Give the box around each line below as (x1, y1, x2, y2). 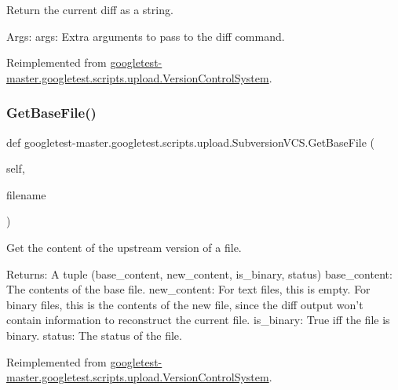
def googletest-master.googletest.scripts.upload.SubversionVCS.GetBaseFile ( (6, 133, 374, 150)
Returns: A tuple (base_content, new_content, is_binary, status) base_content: (6, 265, 393, 282)
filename (6, 186, 46, 202)
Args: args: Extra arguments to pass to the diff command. (6, 27, 285, 44)
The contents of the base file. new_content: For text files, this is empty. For (6, 281, 371, 297)
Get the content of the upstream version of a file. (6, 239, 242, 255)
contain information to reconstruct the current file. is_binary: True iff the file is (6, 312, 390, 328)
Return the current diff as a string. (6, 2, 173, 17)
